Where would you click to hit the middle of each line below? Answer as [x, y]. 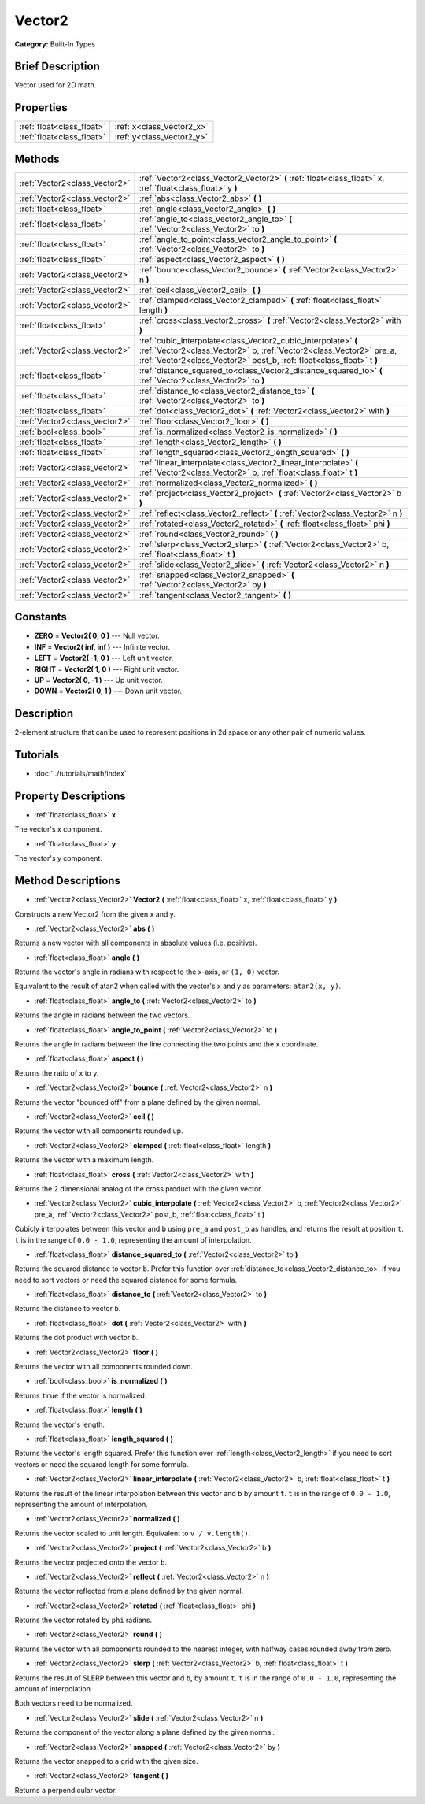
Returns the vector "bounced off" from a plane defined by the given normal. [137, 1102]
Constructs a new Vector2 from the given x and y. [95, 914]
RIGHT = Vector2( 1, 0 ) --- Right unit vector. [107, 669]
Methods [37, 159]
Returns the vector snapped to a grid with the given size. [106, 1761]
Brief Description [57, 67]
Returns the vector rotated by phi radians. [83, 1620]
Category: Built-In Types [55, 44]
